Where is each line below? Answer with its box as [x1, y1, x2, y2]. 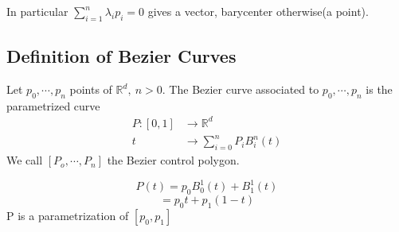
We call [6, 152, 43, 168]
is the [366, 81, 393, 97]
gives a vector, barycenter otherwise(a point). [147, 3, 369, 19]
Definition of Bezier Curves [6, 44, 237, 68]
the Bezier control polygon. [107, 152, 240, 168]
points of [69, 81, 112, 97]
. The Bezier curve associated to [162, 81, 319, 97]
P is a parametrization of [6, 207, 129, 223]
